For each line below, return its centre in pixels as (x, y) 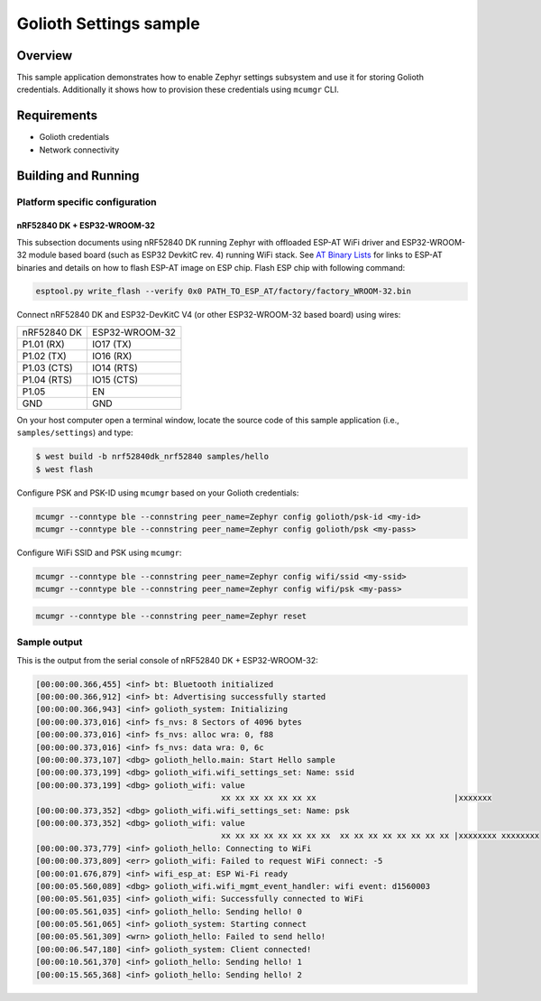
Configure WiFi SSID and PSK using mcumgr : (99, 552)
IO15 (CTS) (115, 379)
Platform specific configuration (87, 201)
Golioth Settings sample (108, 23)
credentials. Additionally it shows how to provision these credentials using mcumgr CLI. (178, 89)
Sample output (50, 643)
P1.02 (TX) (44, 356)
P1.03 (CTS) (48, 367)
